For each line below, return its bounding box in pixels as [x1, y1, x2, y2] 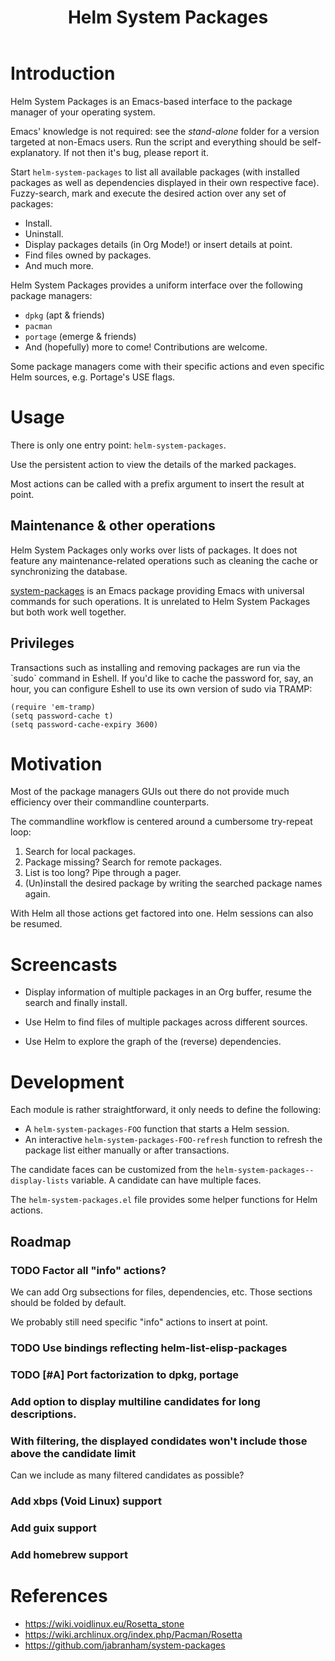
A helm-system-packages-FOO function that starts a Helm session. [24, 1123, 290, 1135]
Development [10, 1071, 125, 1093]
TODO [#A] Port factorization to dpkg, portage [10, 1367, 240, 1381]
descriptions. [10, 1407, 77, 1421]
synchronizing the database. [10, 565, 128, 577]
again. [24, 888, 51, 900]
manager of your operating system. [10, 106, 156, 118]
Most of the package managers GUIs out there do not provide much [10, 786, 290, 798]
